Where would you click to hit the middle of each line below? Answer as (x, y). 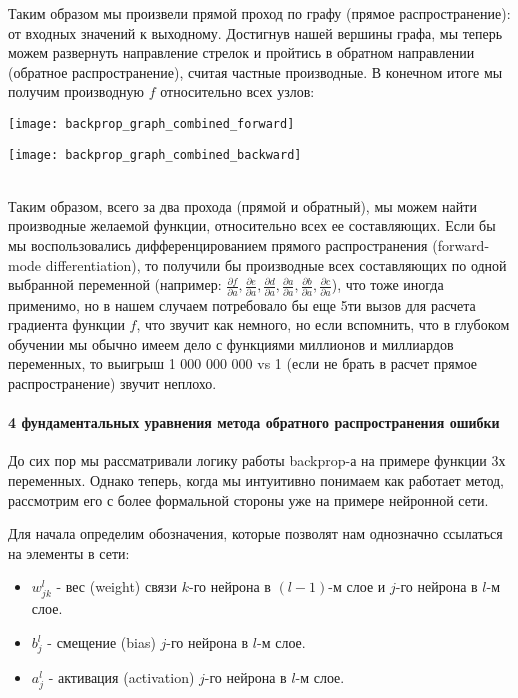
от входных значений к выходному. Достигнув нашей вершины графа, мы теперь (255, 32)
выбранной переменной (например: (115, 284)
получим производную (76, 91)
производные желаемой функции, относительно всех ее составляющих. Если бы (252, 225)
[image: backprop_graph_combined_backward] (155, 154)
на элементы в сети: (69, 552)
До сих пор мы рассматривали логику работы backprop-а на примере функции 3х (257, 460)
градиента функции (66, 324)
